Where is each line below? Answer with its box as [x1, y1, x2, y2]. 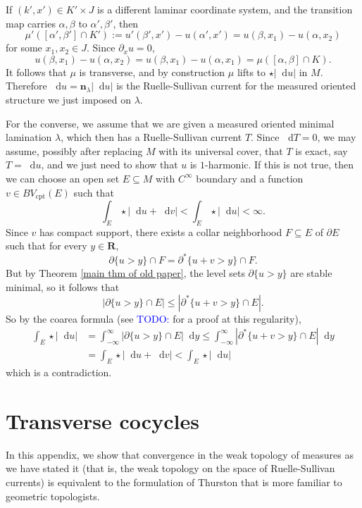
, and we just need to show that [41, 157, 178, 172]
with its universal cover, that [158, 143, 283, 158]
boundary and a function [196, 171, 304, 185]
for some [6, 40, 42, 55]
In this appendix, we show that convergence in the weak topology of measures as [6, 447, 354, 461]
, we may [317, 130, 356, 144]
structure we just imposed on [6, 92, 132, 106]
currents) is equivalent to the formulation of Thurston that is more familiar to [6, 475, 342, 490]
